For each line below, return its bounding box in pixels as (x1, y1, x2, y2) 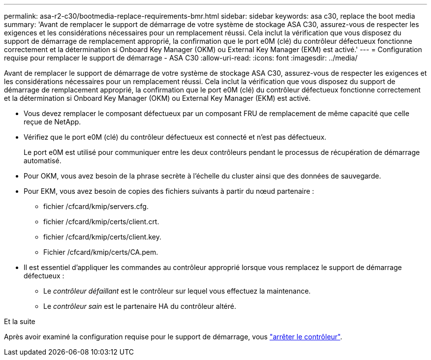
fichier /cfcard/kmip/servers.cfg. (43, 202, 149, 210)
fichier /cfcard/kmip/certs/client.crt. (43, 217, 159, 226)
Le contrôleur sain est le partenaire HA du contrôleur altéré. (43, 302, 236, 310)
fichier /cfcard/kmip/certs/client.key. (43, 233, 161, 241)
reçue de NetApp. (24, 118, 81, 126)
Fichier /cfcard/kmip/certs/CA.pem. (43, 248, 158, 256)
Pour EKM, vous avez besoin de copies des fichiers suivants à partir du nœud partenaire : (24, 187, 314, 195)
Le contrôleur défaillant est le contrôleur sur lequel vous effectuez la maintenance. (43, 287, 311, 295)
